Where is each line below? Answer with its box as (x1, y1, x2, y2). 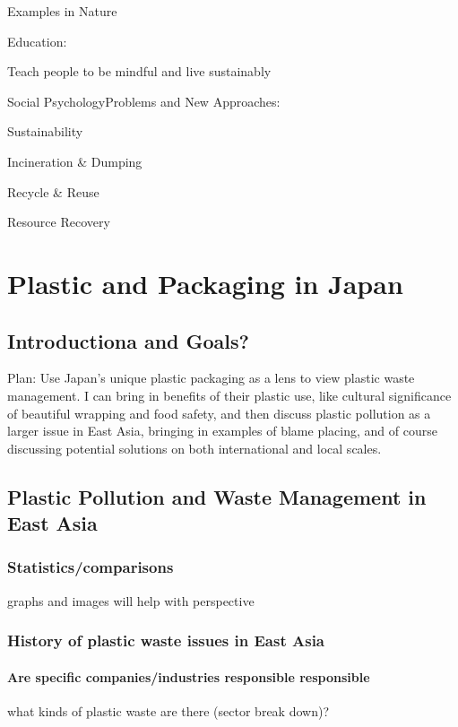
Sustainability (7, 122, 83, 141)
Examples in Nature (7, 2, 117, 20)
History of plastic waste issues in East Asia (7, 629, 324, 652)
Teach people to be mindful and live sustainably (7, 62, 272, 81)
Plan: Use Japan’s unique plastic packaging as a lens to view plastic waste (7, 368, 415, 387)
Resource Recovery (7, 212, 110, 231)
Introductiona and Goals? (7, 326, 249, 354)
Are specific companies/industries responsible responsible (7, 667, 370, 686)
